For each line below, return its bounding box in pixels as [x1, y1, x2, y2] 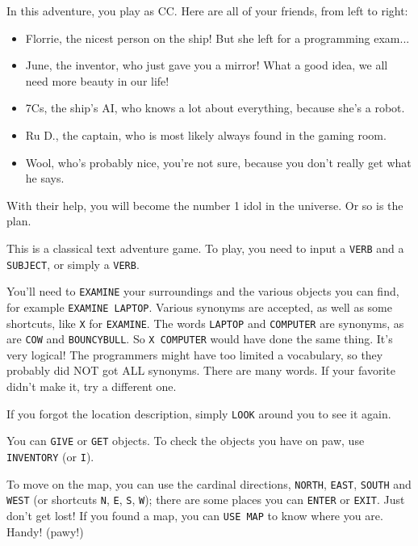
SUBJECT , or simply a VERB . [6, 255, 140, 272]
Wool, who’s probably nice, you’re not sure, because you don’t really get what [25, 153, 412, 170]
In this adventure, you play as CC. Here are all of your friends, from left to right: [6, 2, 408, 19]
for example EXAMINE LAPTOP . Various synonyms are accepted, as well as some [6, 298, 392, 315]
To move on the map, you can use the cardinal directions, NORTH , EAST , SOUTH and [6, 475, 412, 492]
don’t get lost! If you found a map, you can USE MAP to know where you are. [6, 506, 383, 523]
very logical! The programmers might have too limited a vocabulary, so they [6, 346, 383, 363]
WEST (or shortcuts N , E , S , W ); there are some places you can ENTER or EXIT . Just [6, 491, 405, 508]
